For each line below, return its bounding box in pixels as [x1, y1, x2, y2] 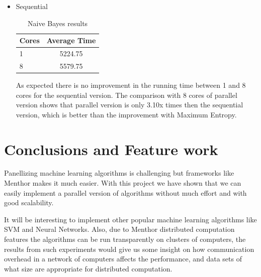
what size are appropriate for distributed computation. [4, 263, 172, 273]
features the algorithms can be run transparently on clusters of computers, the [4, 234, 246, 244]
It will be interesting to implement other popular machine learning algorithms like [4, 214, 257, 224]
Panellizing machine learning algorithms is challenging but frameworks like [4, 168, 234, 178]
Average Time [46, 35, 96, 46]
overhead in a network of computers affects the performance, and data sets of [4, 253, 242, 264]
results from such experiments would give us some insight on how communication [4, 243, 254, 254]
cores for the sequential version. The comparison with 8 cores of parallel [16, 89, 237, 100]
